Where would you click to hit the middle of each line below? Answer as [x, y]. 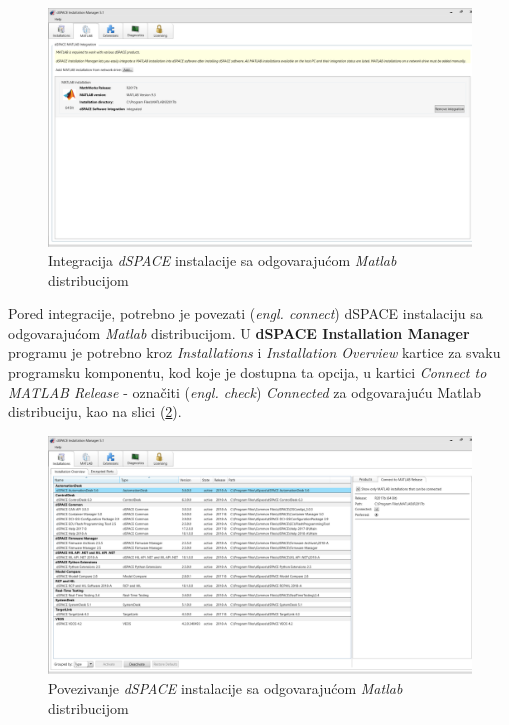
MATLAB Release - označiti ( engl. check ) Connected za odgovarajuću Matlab [245, 391]
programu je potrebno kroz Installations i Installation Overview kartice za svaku [254, 352]
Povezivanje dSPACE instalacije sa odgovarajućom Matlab [225, 687]
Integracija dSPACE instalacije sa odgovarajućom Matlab [222, 260]
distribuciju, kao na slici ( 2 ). [95, 411]
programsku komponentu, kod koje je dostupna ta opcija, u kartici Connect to [247, 372]
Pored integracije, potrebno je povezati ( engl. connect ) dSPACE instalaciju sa [245, 313]
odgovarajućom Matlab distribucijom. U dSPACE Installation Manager [239, 332]
